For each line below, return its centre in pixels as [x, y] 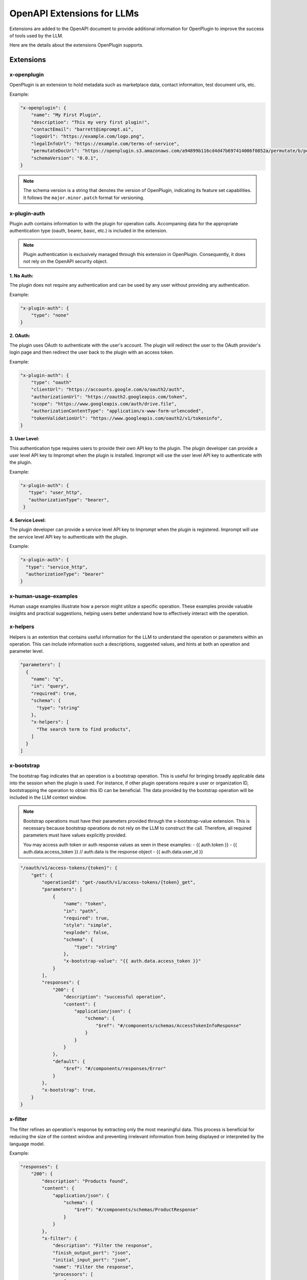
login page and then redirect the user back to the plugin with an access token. [92, 352]
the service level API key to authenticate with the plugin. [69, 537]
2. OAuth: [20, 336]
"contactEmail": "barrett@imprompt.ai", [82, 130]
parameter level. [27, 651]
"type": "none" [50, 315]
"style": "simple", [88, 925]
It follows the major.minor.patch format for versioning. [84, 198]
